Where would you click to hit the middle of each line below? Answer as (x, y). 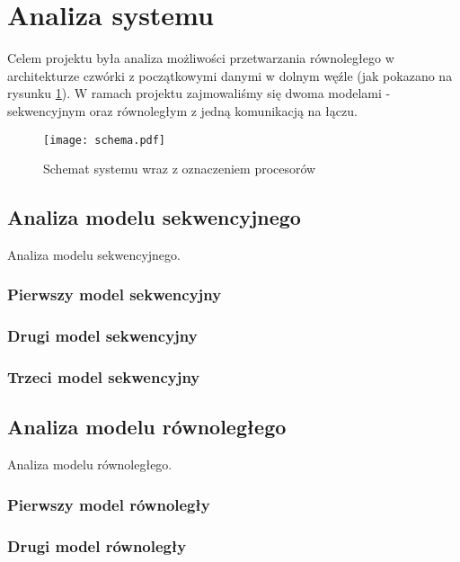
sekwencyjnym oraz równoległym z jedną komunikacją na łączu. (182, 110)
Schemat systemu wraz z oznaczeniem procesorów (180, 169)
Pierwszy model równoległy (109, 504)
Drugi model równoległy (97, 545)
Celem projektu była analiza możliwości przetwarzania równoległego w (201, 58)
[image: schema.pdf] (105, 140)
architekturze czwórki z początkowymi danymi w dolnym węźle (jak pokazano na (230, 75)
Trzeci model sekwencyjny (104, 377)
